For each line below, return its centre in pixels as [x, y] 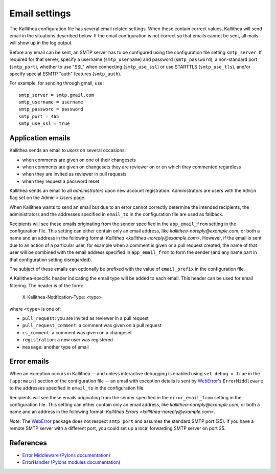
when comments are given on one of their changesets [79, 160]
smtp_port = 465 [39, 116]
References [28, 443]
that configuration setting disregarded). [51, 260]
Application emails [40, 138]
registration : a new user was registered [68, 340]
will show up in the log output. [41, 43]
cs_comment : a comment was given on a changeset [77, 332]
